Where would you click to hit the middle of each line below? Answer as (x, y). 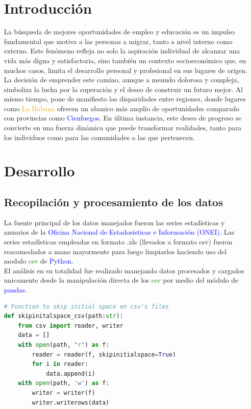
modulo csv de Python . (39, 261)
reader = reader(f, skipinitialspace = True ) (104, 354)
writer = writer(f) (64, 393)
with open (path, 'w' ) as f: (63, 383)
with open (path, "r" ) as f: (63, 345)
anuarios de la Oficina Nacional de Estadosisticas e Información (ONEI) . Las (119, 232)
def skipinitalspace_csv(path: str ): (64, 316)
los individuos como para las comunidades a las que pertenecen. (100, 137)
